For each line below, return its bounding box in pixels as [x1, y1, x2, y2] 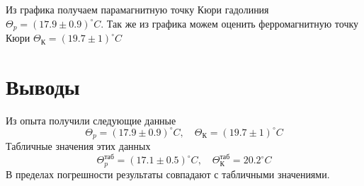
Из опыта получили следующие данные [6, 112, 176, 127]
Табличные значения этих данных [6, 139, 151, 153]
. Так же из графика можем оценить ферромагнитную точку [101, 16, 359, 30]
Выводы [6, 71, 80, 100]
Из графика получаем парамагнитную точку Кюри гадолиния [6, 2, 269, 16]
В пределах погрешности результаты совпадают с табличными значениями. [6, 166, 330, 181]
